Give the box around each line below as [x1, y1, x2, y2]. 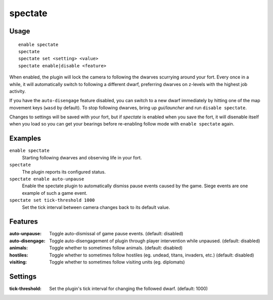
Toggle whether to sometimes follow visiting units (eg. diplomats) [49, 259, 185, 265]
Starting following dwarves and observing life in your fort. [22, 154, 142, 160]
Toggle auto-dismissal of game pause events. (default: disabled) [49, 231, 184, 237]
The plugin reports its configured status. [22, 168, 106, 175]
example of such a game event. [22, 190, 88, 196]
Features [9, 218, 38, 226]
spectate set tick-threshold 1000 [9, 197, 95, 203]
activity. [9, 88, 26, 94]
